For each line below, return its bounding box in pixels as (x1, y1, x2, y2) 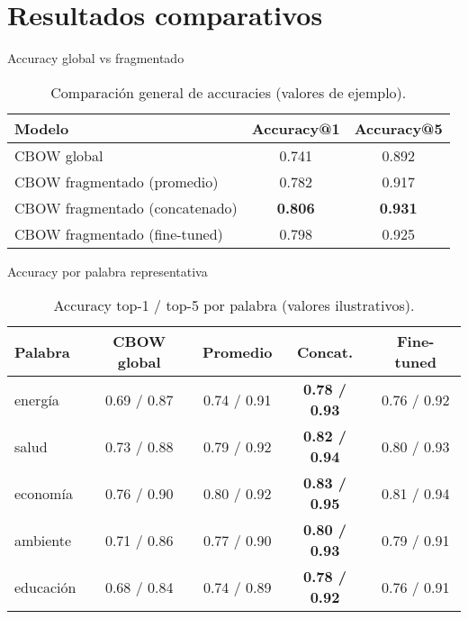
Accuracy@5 (354, 117, 443, 139)
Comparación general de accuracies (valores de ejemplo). (50, 81, 407, 103)
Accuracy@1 (251, 117, 340, 139)
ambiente (14, 529, 72, 551)
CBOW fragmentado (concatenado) (14, 196, 238, 218)
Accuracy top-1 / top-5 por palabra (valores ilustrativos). (53, 295, 415, 316)
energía (14, 388, 59, 410)
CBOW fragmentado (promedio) (14, 170, 219, 192)
